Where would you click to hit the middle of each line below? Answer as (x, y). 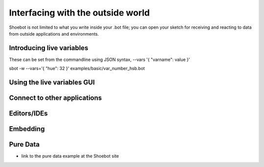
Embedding (27, 129)
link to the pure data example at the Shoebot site (70, 156)
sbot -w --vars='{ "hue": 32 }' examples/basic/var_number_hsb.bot (77, 69)
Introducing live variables (49, 48)
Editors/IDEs (29, 114)
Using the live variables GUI (52, 83)
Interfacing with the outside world (79, 13)
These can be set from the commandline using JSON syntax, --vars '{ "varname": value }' (99, 59)
